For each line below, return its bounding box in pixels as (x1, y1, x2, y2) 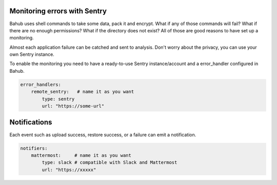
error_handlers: (20, 81, 62, 87)
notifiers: (20, 145, 48, 151)
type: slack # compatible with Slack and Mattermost (42, 159, 177, 166)
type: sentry (42, 96, 75, 102)
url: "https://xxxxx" (42, 167, 96, 173)
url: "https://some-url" (42, 103, 105, 109)
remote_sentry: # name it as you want (31, 89, 134, 95)
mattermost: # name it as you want (31, 152, 132, 158)
